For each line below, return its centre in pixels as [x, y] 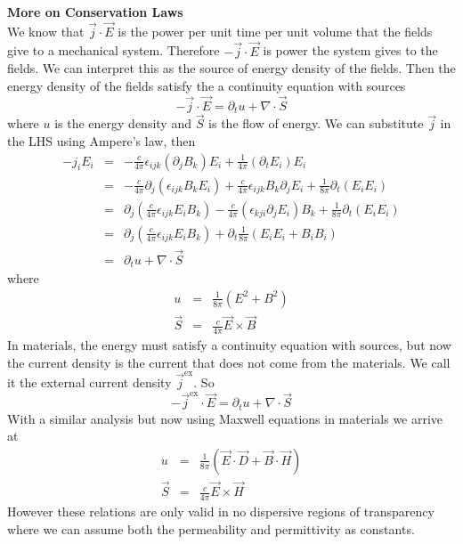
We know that [46, 31]
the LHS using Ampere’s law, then [102, 140]
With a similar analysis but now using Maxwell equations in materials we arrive [225, 418]
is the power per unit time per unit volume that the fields [275, 31]
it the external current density [89, 382]
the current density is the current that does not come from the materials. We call [229, 362]
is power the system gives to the [350, 50]
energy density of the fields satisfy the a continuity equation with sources [207, 85]
